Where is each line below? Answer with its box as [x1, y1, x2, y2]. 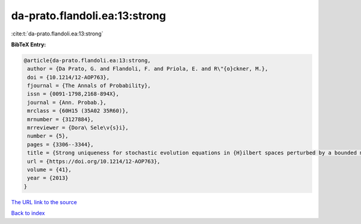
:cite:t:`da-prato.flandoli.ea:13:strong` [11, 30, 103, 37]
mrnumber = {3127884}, [27, 116, 94, 123]
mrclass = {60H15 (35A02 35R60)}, [27, 107, 129, 114]
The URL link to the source [11, 198, 78, 205]
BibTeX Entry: [11, 41, 46, 48]
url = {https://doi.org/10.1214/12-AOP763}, [27, 158, 161, 165]
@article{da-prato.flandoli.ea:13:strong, [23, 57, 151, 64]
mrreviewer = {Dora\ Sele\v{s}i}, [27, 124, 129, 132]
